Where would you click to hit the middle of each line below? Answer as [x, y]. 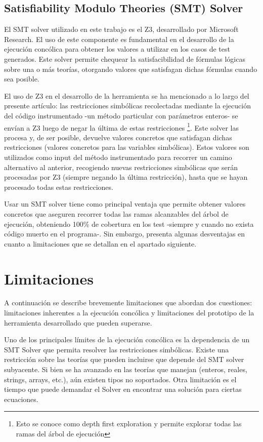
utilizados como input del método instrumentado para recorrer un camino [118, 157]
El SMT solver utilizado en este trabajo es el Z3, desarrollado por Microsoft [121, 29]
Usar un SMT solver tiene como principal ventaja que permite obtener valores [125, 204]
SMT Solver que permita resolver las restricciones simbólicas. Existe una [117, 349]
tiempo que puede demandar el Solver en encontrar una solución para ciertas [123, 389]
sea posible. [22, 79]
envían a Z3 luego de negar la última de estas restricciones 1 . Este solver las [122, 127]
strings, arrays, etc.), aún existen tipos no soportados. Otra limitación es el [120, 379]
